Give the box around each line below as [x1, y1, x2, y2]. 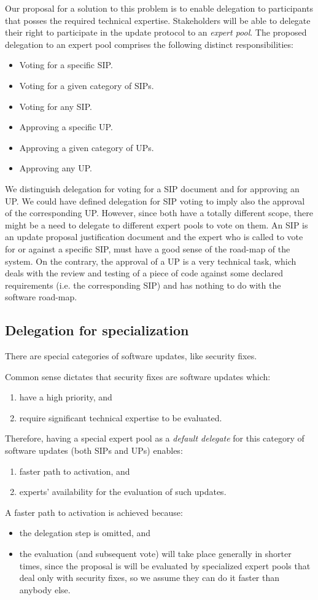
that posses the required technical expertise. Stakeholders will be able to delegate [5, 14, 311, 26]
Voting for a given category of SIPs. [19, 79, 154, 92]
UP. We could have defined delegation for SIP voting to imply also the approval [5, 194, 305, 207]
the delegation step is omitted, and [19, 526, 151, 539]
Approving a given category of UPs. [19, 141, 154, 154]
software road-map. [5, 290, 77, 303]
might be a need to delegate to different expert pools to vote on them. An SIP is [5, 218, 308, 231]
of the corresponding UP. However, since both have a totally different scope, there [5, 206, 313, 219]
